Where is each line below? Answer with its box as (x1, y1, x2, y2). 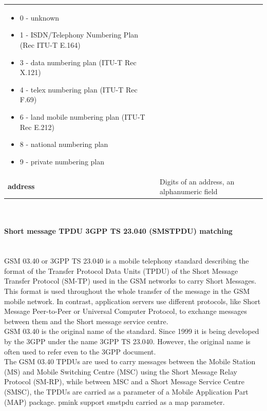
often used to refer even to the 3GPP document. (4, 346, 156, 357)
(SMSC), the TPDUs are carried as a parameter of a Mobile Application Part (4, 386, 249, 397)
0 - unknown (20, 12, 60, 23)
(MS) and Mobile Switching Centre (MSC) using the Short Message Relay (4, 366, 237, 377)
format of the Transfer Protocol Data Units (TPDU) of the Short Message (4, 265, 238, 276)
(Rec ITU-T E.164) (20, 39, 81, 50)
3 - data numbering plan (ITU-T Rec (20, 57, 137, 67)
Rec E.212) (20, 121, 55, 132)
